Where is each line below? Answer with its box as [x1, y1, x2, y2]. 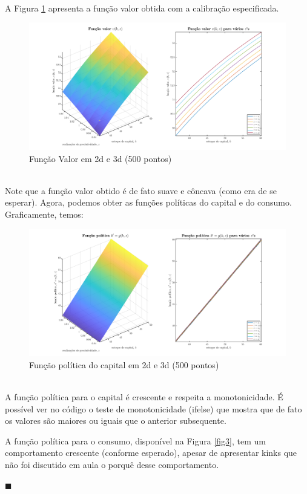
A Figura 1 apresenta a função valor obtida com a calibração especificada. [5, 1, 279, 14]
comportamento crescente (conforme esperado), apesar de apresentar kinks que [5, 446, 297, 459]
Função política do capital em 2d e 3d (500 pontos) [29, 358, 219, 371]
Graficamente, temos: [5, 207, 84, 220]
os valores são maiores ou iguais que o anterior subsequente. [5, 414, 226, 427]
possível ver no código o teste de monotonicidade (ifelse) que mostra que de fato [5, 402, 302, 415]
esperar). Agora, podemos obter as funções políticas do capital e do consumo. [5, 196, 292, 209]
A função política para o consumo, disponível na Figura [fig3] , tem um [5, 434, 266, 447]
